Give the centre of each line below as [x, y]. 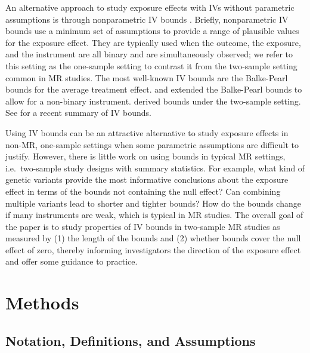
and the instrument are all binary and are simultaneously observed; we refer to [149, 54]
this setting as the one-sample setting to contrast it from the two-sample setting [151, 65]
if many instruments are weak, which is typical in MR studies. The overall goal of [154, 215]
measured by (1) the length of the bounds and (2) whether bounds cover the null [153, 238]
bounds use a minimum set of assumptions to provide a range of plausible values [152, 31]
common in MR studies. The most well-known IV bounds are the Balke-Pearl [147, 77]
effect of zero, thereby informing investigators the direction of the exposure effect [153, 249]
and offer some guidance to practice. [72, 261]
